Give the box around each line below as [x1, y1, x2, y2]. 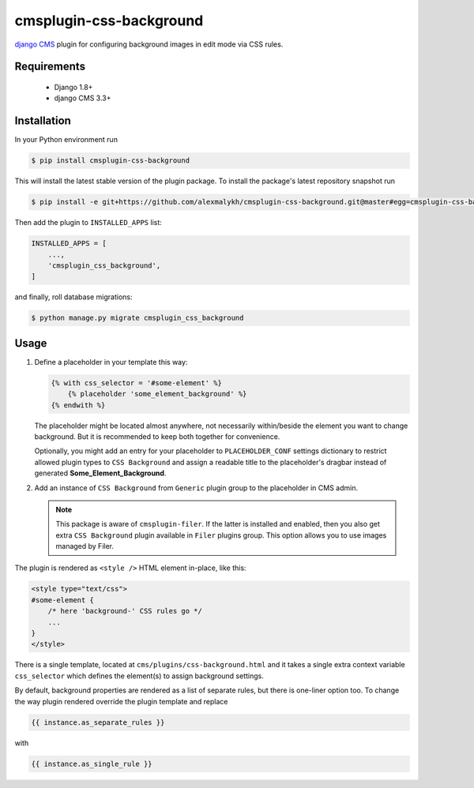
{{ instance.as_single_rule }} [31, 759, 153, 768]
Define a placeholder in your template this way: [34, 357, 188, 366]
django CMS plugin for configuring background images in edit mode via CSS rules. [14, 39, 284, 49]
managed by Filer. [55, 542, 115, 551]
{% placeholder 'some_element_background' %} [67, 389, 247, 399]
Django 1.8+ [54, 82, 93, 92]
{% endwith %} [51, 400, 106, 410]
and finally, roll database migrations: [14, 292, 134, 302]
